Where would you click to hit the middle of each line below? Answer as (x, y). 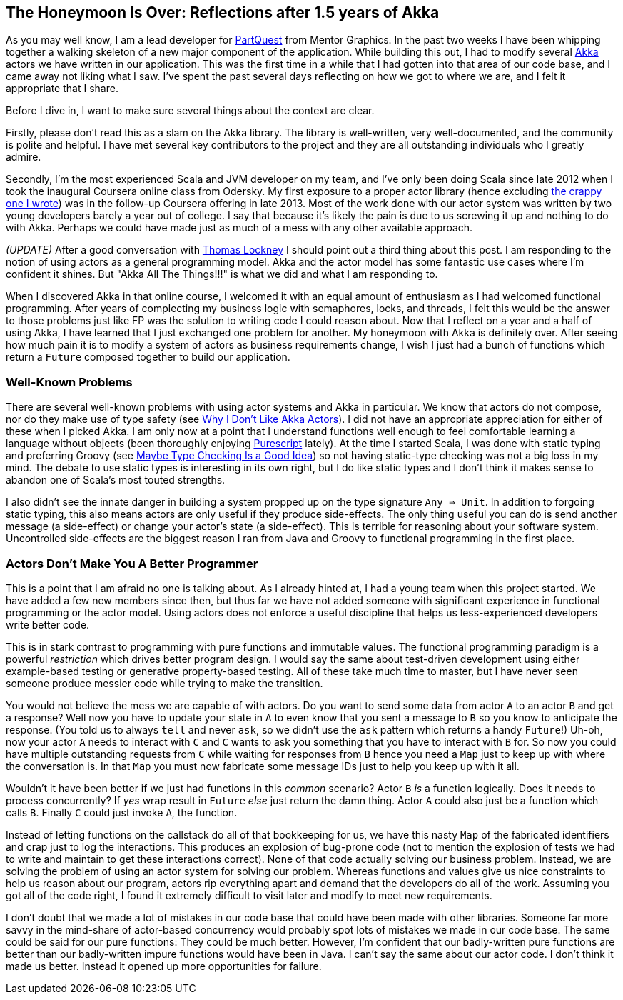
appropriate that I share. (62, 89)
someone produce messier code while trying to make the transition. (164, 683)
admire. (24, 157)
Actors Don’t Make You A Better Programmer (132, 563)
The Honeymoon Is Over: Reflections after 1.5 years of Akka (223, 12)
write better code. (48, 624)
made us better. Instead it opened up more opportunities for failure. (164, 966)
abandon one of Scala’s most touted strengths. (116, 480)
